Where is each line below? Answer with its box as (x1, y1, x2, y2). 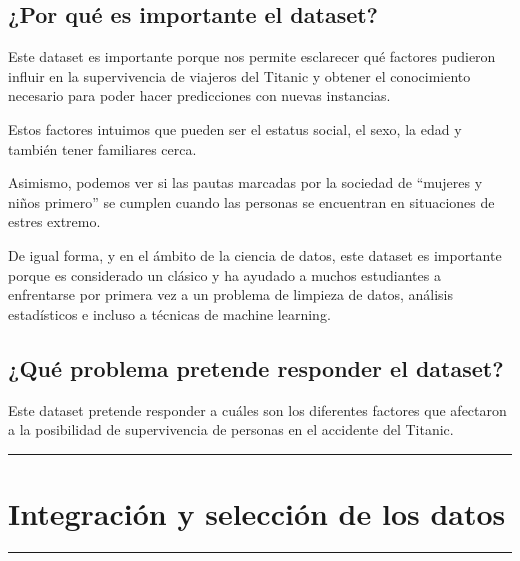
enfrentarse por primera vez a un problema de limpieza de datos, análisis (8, 284, 454, 305)
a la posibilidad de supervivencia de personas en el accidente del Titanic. (8, 419, 454, 440)
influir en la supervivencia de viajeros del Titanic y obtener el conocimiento (8, 65, 471, 86)
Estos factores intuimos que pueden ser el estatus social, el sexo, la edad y (8, 118, 462, 139)
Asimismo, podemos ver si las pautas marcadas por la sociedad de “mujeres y (8, 172, 483, 193)
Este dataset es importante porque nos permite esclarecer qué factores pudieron (8, 46, 496, 67)
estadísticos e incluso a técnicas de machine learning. (8, 303, 331, 324)
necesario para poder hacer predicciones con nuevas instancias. (8, 85, 391, 106)
